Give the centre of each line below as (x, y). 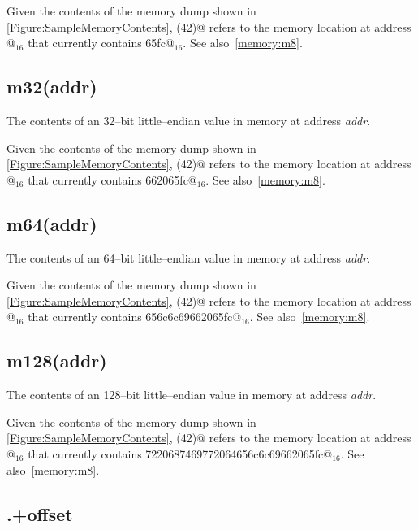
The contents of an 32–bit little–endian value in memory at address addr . (189, 120)
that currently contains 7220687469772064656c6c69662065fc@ (180, 453)
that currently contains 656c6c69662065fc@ (135, 317)
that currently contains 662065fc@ (112, 179)
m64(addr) (52, 223)
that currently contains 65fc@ (101, 43)
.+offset (40, 513)
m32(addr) (52, 87)
